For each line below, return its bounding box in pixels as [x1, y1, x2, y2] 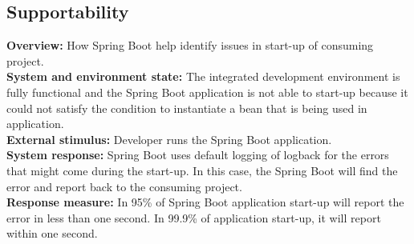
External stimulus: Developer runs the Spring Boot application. [6, 130, 332, 147]
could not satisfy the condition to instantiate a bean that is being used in [6, 99, 367, 116]
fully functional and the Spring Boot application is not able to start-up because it [6, 83, 408, 100]
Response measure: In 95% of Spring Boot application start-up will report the [6, 194, 404, 210]
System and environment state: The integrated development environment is [6, 68, 400, 85]
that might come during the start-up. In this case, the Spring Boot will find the [6, 162, 398, 178]
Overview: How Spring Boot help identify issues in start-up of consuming [6, 37, 374, 54]
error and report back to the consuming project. [6, 178, 242, 194]
